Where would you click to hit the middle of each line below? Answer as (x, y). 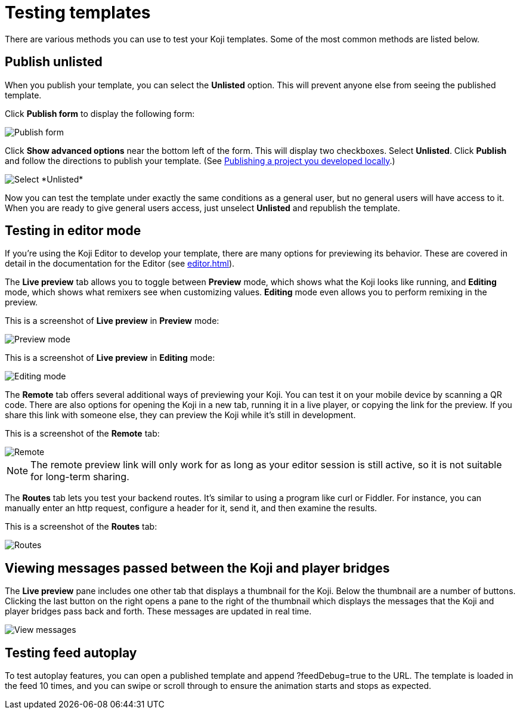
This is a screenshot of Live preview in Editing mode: (110, 358)
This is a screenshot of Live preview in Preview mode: (112, 321)
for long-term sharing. (80, 477)
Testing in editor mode (73, 231)
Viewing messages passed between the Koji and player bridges (197, 568)
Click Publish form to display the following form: (100, 113)
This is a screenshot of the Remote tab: (82, 434)
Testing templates (78, 13)
